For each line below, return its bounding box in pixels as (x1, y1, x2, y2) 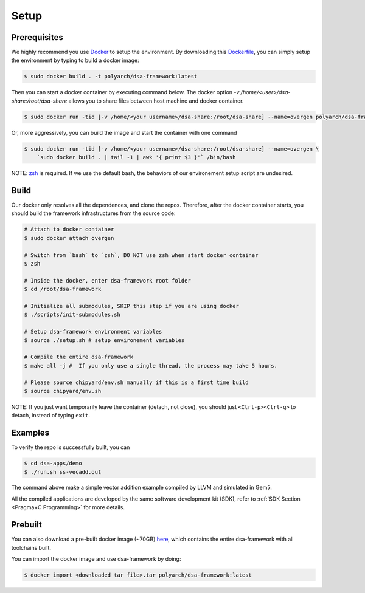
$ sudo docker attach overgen (24, 235, 114, 241)
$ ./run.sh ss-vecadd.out (24, 468, 102, 475)
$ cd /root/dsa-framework (24, 286, 102, 293)
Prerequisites (11, 32, 63, 43)
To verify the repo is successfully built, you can (11, 444, 130, 451)
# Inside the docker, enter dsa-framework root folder (24, 277, 191, 284)
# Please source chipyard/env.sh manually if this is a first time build (24, 379, 249, 386)
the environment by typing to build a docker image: (11, 57, 139, 64)
